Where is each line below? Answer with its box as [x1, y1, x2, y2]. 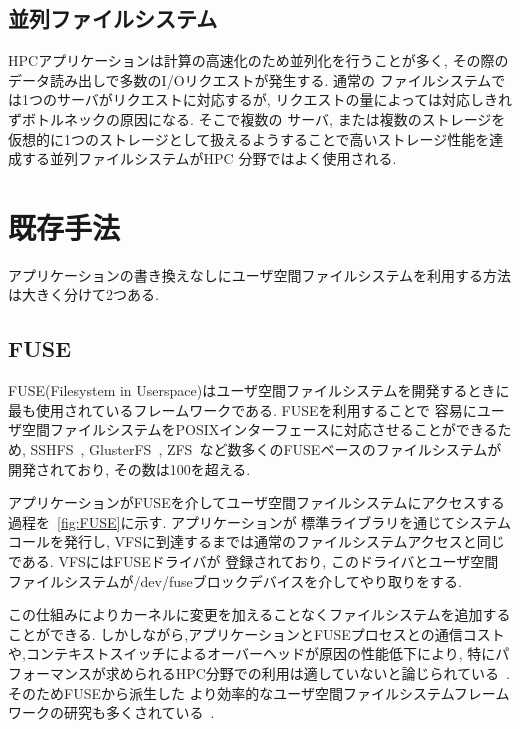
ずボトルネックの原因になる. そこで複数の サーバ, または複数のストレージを [8, 108, 506, 129]
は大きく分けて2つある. [8, 284, 159, 305]
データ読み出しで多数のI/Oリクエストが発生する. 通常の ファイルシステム [8, 69, 492, 90]
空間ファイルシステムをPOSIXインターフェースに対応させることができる [21, 419, 498, 440]
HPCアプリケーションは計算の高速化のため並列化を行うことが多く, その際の [8, 50, 509, 71]
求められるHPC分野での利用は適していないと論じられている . [105, 663, 510, 683]
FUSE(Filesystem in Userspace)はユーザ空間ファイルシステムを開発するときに [8, 380, 510, 401]
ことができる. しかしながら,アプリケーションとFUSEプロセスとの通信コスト [8, 623, 505, 644]
